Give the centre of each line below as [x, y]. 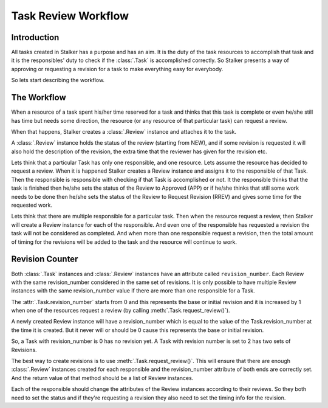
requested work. [32, 205]
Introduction [35, 37]
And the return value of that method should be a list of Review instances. [102, 378]
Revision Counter [45, 259]
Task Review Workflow [70, 16]
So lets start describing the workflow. [58, 80]
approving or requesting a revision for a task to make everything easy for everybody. [117, 69]
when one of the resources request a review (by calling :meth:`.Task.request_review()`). [121, 311]
